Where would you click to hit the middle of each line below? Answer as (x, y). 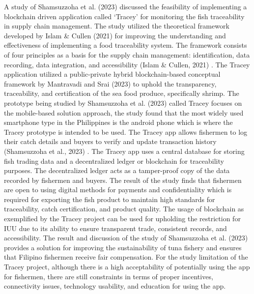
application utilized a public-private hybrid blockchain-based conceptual (112, 74)
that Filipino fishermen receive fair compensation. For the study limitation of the (126, 257)
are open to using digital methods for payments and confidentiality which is (118, 190)
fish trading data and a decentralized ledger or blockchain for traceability (114, 161)
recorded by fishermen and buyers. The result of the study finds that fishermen (123, 180)
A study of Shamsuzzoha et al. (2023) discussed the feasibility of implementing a (126, 6)
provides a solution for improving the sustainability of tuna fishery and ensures (123, 247)
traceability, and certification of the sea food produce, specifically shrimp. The (122, 93)
